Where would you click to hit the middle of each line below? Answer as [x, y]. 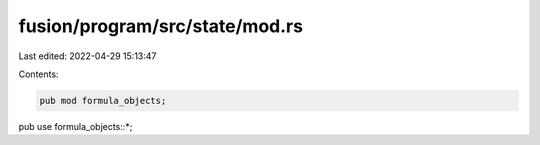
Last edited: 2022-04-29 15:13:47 [87, 56]
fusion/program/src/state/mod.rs [161, 26]
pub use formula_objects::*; [75, 126]
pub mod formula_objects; [103, 100]
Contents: [38, 74]
